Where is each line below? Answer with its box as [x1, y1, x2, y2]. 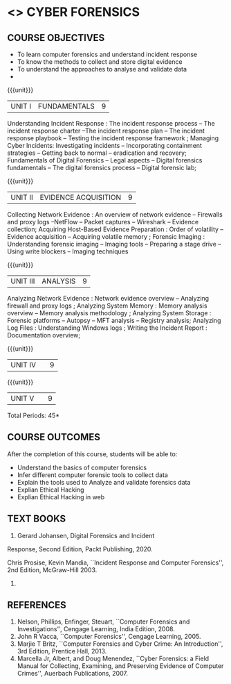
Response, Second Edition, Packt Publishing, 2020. [7, 544, 154, 553]
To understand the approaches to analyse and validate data [17, 65, 187, 73]
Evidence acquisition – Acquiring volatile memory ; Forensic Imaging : [7, 233, 205, 240]
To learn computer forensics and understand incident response [17, 50, 198, 58]
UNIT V [10, 394, 35, 403]
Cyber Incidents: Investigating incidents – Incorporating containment [7, 142, 203, 149]
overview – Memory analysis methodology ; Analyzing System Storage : [7, 309, 212, 317]
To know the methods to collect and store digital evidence [17, 58, 183, 66]
